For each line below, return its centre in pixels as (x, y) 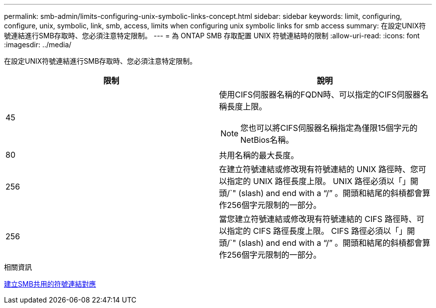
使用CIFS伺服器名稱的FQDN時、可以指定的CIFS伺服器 (320, 95)
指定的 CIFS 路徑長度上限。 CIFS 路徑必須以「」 (317, 231)
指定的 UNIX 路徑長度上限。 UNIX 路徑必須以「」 (319, 181)
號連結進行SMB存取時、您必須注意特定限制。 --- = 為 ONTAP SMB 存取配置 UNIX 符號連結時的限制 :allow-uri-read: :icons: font (212, 36)
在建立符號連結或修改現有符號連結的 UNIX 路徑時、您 (319, 169)
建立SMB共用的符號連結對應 (50, 284)
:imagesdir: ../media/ (38, 45)
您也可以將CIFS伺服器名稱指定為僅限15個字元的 (329, 128)
